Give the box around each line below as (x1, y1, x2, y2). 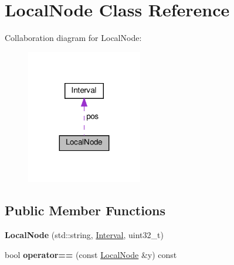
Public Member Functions (5, 201, 165, 219)
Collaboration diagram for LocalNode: (5, 32, 142, 44)
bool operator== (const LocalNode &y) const (5, 248, 177, 260)
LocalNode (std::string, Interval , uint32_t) (5, 229, 164, 241)
